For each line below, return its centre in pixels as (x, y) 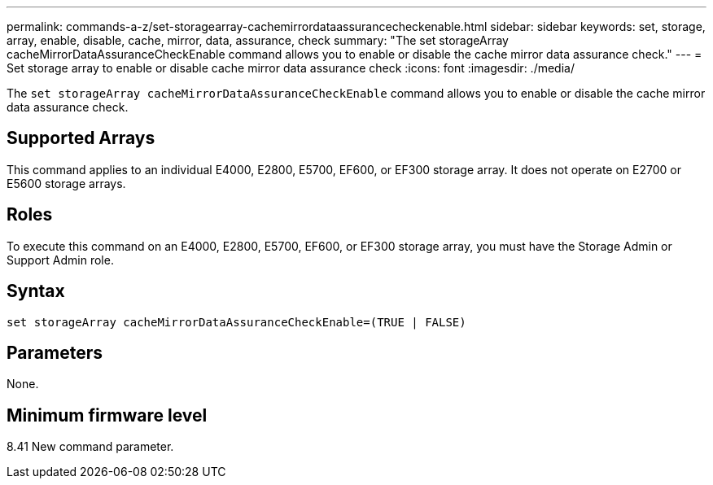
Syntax (36, 291)
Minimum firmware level (107, 415)
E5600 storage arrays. (66, 183)
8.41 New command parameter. (90, 447)
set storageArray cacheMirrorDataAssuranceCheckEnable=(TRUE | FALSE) (236, 322)
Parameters (55, 352)
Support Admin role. (60, 260)
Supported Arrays (81, 138)
